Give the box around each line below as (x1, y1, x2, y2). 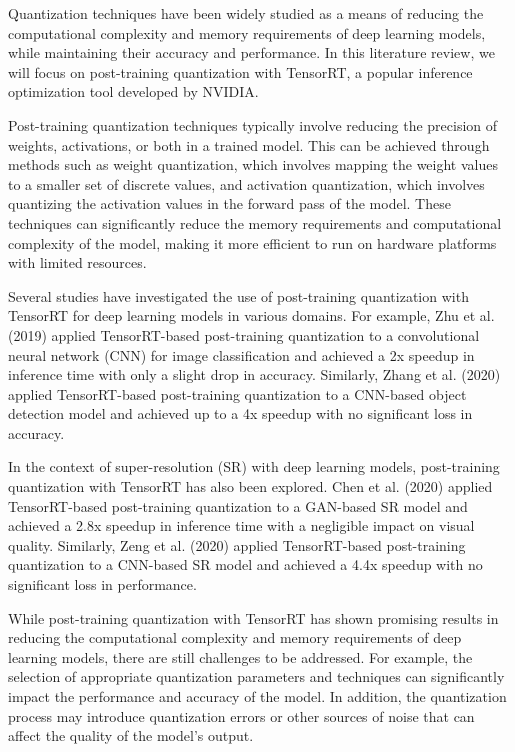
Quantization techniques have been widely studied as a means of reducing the (8, 3, 484, 23)
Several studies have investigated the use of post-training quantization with (8, 285, 469, 306)
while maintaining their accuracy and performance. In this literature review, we (8, 42, 495, 63)
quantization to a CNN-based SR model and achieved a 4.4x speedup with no (8, 554, 483, 575)
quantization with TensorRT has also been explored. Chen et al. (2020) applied (8, 476, 493, 497)
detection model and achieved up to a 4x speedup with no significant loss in (8, 403, 473, 424)
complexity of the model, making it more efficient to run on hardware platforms (8, 232, 497, 253)
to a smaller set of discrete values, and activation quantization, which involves (8, 173, 485, 194)
